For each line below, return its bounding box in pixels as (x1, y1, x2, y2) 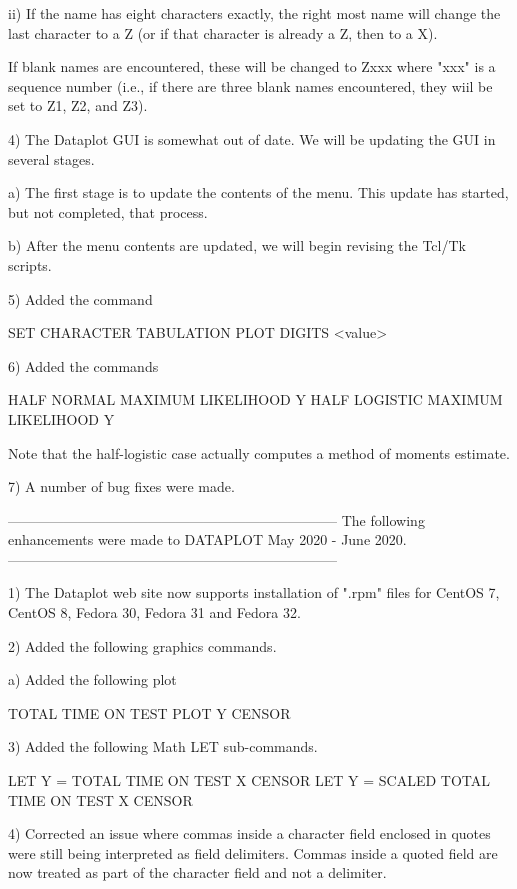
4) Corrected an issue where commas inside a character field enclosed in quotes (8, 823, 491, 844)
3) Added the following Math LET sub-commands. (8, 736, 318, 757)
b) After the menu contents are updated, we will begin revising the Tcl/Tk (8, 235, 466, 256)
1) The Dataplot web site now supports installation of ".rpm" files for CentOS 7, (8, 582, 500, 603)
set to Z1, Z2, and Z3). (8, 95, 148, 116)
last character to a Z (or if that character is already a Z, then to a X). (8, 22, 438, 43)
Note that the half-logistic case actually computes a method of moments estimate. (8, 442, 510, 463)
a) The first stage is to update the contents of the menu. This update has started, (8, 182, 509, 203)
